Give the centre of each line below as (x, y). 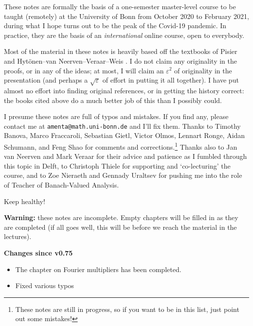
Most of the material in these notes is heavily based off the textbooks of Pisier (121, 51)
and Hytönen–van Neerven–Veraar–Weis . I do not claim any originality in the (120, 60)
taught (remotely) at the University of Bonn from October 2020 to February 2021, (126, 16)
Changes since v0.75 (38, 252)
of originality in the (203, 70)
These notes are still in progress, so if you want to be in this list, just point (127, 309)
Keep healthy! (25, 201)
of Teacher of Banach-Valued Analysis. (62, 184)
